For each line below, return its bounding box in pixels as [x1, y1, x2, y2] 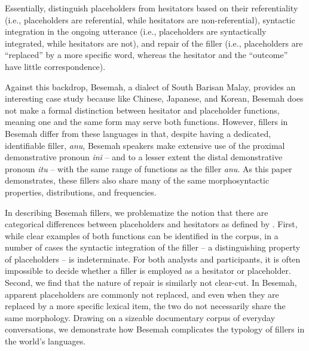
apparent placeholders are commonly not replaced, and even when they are [5, 288, 279, 300]
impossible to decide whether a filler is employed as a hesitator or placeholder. [5, 264, 291, 277]
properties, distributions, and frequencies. [5, 185, 157, 198]
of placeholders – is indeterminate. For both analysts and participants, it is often [5, 252, 301, 265]
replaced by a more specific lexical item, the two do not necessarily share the [5, 300, 286, 312]
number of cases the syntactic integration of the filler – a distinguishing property [5, 241, 301, 254]
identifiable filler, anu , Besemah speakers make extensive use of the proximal [5, 139, 285, 151]
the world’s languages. [5, 335, 86, 347]
